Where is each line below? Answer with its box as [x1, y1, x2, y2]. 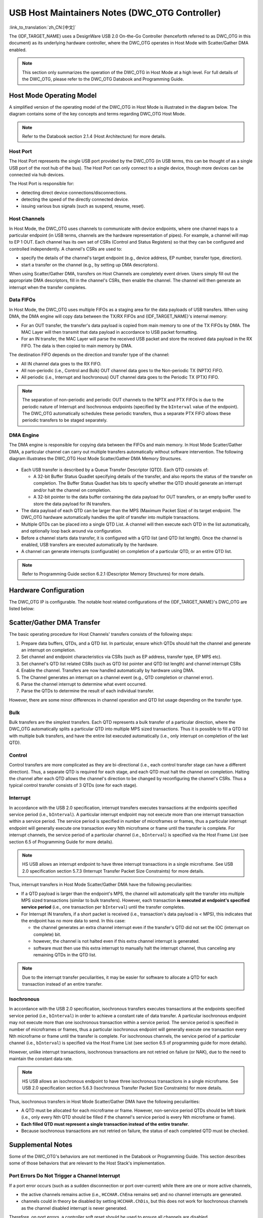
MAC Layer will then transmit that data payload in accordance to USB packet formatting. [21, 329, 198, 335]
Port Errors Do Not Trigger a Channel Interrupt [9, 1172, 120, 1179]
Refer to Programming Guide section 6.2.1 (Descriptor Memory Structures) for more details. [22, 571, 205, 577]
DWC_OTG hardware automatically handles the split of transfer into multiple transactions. [21, 514, 200, 520]
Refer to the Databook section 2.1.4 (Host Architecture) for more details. [22, 133, 166, 139]
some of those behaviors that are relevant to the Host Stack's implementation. [9, 1160, 166, 1166]
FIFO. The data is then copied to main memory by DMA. [21, 343, 133, 348]
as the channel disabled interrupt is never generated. [21, 1205, 128, 1211]
